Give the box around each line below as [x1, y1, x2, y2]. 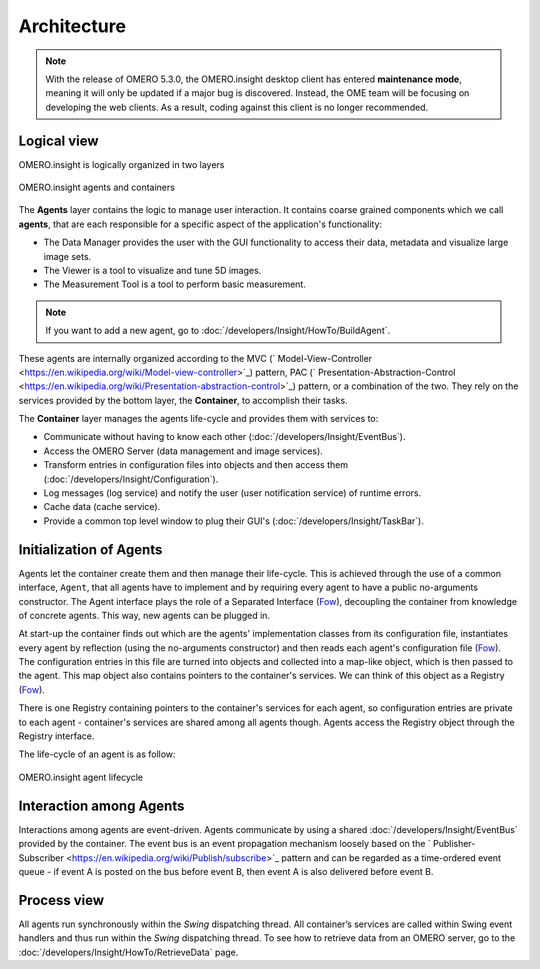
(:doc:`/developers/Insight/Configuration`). [43, 473, 219, 485]
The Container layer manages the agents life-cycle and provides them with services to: [18, 413, 379, 425]
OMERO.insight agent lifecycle [18, 771, 144, 783]
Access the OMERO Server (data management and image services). [43, 445, 324, 457]
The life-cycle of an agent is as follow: [18, 748, 176, 760]
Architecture [18, 15, 127, 37]
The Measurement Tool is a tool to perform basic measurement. [43, 278, 307, 290]
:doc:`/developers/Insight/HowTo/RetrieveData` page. [18, 946, 239, 958]
